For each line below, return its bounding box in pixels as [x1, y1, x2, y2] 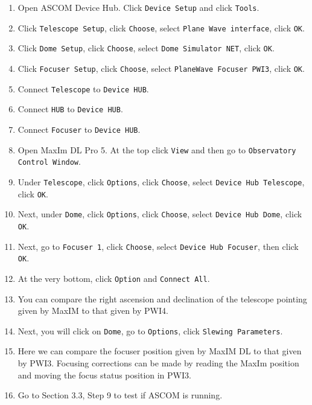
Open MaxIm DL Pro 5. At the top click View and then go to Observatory [18, 143, 296, 156]
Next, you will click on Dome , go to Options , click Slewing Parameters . [18, 324, 283, 337]
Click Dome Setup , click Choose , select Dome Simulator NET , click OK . [18, 42, 275, 54]
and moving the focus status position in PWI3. [18, 368, 191, 381]
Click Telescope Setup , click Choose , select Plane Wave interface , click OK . [18, 21, 305, 34]
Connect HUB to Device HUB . [18, 103, 123, 115]
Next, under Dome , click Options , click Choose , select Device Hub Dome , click [18, 208, 302, 220]
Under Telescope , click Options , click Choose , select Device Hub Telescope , [18, 175, 305, 188]
